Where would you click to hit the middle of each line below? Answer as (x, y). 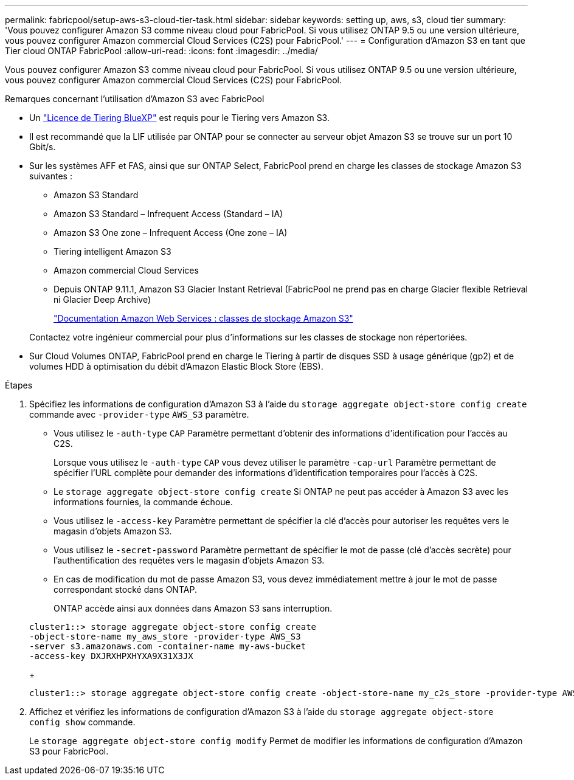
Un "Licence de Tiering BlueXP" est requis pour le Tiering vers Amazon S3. (179, 118)
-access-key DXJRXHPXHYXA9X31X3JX (111, 656)
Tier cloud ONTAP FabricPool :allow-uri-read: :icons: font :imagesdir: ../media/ (161, 51)
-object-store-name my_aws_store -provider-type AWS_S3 (165, 637)
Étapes (19, 385)
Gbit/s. (43, 147)
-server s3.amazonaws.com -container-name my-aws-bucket (168, 646)
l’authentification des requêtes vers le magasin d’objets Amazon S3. (189, 560)
